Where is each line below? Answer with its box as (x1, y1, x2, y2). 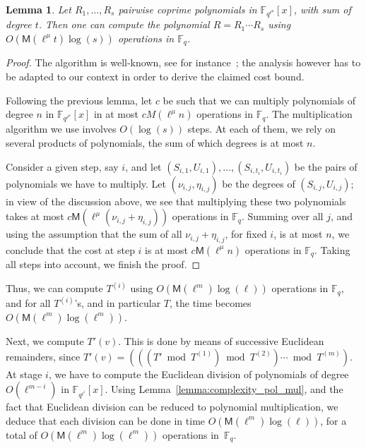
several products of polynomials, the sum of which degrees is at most (6, 135, 304, 150)
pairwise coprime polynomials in (118, 2, 257, 16)
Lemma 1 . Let (6, 2, 71, 16)
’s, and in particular (74, 296, 161, 310)
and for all (6, 296, 51, 310)
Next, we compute (6, 333, 84, 348)
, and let (125, 159, 162, 174)
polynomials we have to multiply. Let (6, 176, 166, 190)
